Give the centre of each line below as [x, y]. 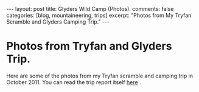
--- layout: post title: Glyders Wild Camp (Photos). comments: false [90, 9]
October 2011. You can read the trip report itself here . [74, 82]
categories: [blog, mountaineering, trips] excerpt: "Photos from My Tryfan [99, 15]
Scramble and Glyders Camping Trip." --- [58, 22]
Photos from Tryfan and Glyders [89, 46]
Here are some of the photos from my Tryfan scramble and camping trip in [100, 76]
